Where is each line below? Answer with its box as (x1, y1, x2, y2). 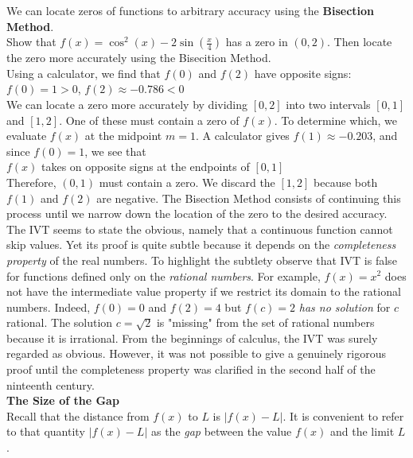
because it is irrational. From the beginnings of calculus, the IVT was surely (6, 329, 378, 346)
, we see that (84, 142, 146, 159)
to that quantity (6, 423, 85, 440)
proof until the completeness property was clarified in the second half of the (6, 361, 376, 378)
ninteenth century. (6, 376, 95, 393)
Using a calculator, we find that (6, 64, 161, 81)
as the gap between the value (150, 423, 292, 440)
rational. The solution (6, 314, 113, 331)
